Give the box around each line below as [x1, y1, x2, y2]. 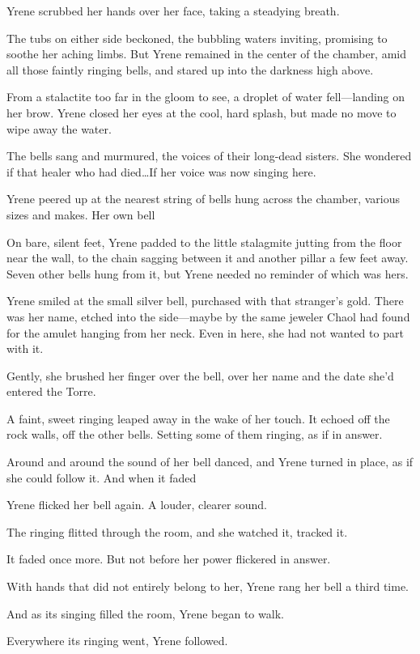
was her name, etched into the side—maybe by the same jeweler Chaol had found [6, 308, 410, 325]
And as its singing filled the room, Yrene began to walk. [6, 605, 284, 622]
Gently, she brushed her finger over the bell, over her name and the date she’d [6, 367, 394, 384]
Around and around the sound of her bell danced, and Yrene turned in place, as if [6, 453, 414, 470]
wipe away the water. [6, 120, 112, 137]
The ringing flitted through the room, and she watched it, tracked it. [6, 523, 348, 540]
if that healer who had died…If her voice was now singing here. [6, 163, 316, 180]
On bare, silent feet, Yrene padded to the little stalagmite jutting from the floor [6, 233, 402, 250]
